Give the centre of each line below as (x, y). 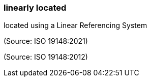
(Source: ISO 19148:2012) (46, 57)
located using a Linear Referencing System (75, 25)
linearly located (35, 8)
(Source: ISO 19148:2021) (46, 41)
